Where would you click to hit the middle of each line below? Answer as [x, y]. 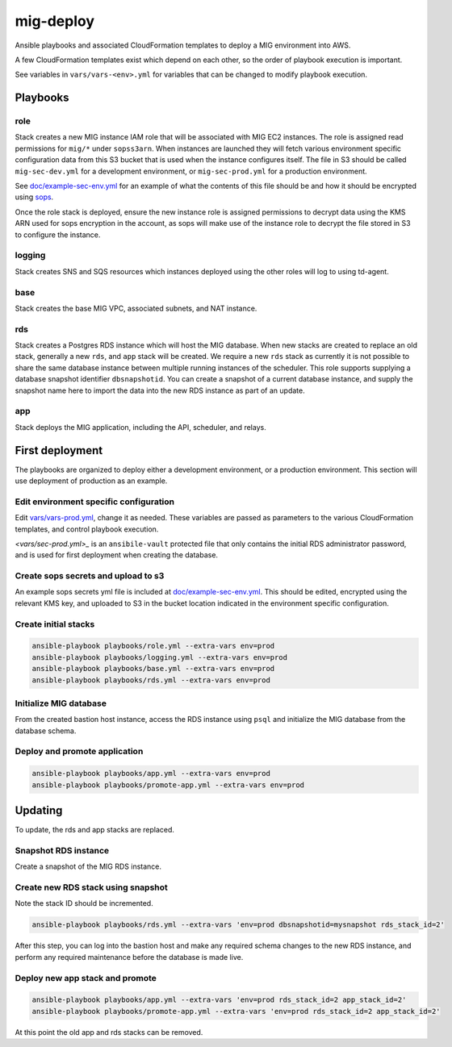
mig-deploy [55, 21]
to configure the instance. [58, 235]
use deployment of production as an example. [91, 481]
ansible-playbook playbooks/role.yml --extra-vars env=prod [153, 646]
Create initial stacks [55, 624]
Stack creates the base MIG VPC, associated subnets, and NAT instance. [136, 308]
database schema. [46, 731]
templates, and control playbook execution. [87, 529]
